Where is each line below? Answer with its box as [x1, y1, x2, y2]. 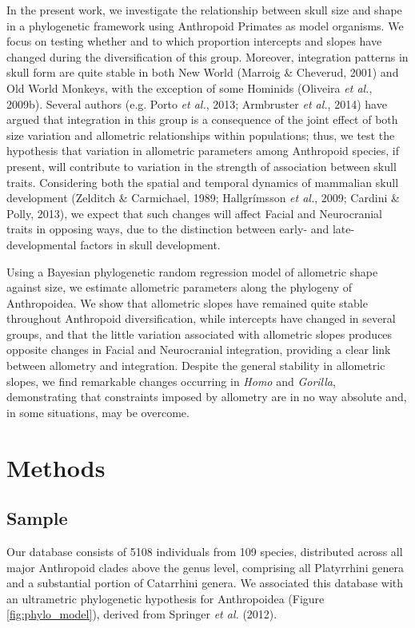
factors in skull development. [80, 236, 221, 252]
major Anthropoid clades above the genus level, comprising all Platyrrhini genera [6, 558, 404, 575]
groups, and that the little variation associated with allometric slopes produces [6, 325, 393, 342]
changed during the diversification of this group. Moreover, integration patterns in [6, 48, 409, 65]
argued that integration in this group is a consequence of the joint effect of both [6, 111, 398, 128]
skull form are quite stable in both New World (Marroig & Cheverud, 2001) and [6, 64, 399, 81]
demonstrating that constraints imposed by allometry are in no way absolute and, [6, 388, 407, 405]
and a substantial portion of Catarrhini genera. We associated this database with [6, 574, 404, 591]
